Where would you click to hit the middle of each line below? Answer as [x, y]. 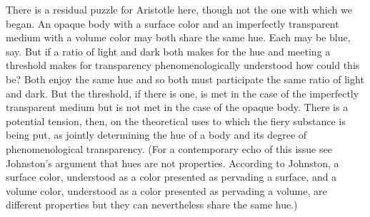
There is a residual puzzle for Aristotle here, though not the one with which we [179, 9]
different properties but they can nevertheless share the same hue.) [152, 205]
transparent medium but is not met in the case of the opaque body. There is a [177, 107]
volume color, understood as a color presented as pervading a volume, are [166, 190]
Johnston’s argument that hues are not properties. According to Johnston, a [172, 163]
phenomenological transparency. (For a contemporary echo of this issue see [169, 148]
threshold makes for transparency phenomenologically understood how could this [183, 65]
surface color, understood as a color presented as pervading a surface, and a [171, 177]
